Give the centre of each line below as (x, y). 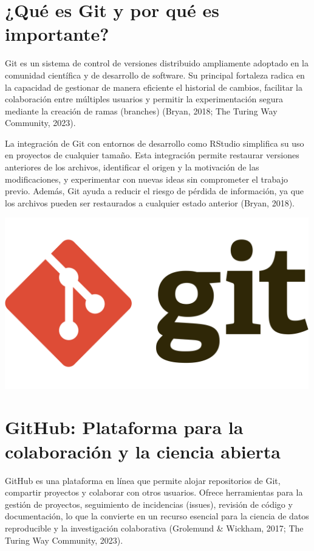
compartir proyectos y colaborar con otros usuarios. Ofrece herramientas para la (154, 492)
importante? (57, 34)
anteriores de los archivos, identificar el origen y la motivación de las (132, 167)
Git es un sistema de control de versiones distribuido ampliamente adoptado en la (157, 63)
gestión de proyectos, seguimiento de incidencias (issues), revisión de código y (149, 504)
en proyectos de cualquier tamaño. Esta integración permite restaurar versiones (152, 155)
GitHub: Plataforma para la (124, 427)
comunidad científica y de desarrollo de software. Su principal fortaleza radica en (155, 75)
